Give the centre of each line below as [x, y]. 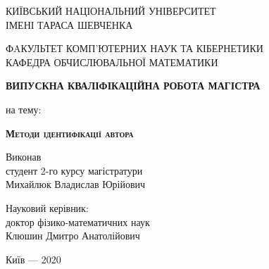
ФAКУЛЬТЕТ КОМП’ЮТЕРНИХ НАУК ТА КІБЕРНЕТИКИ [134, 48]
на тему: [24, 109]
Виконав [24, 157]
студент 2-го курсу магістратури [74, 170]
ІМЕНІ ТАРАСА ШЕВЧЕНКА [69, 24]
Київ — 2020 [33, 259]
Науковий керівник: [47, 207]
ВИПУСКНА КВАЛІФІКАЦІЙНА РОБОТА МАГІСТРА [133, 86]
